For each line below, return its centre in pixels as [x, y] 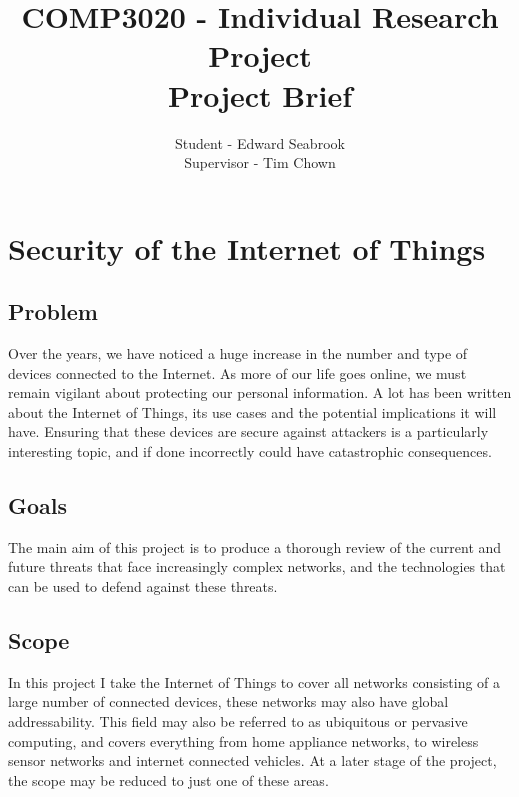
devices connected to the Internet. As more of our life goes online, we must [237, 372]
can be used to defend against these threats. [143, 586]
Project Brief [260, 94]
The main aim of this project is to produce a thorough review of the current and [255, 546]
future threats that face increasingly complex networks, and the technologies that [257, 566]
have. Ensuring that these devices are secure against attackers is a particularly [248, 431]
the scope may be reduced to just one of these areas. [168, 779]
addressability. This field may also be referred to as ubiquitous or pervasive [238, 721]
